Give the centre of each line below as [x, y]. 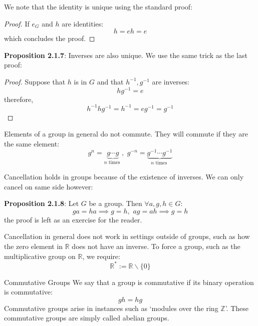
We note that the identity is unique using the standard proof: [98, 6]
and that [110, 81]
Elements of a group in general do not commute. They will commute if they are [126, 134]
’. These [237, 308]
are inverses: [171, 81]
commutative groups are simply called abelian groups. [87, 318]
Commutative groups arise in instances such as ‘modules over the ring [111, 308]
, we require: [101, 256]
